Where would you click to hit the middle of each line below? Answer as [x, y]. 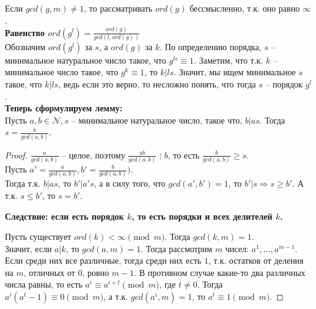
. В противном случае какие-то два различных [220, 272]
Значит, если [28, 248]
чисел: [237, 248]
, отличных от [49, 272]
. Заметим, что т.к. [229, 60]
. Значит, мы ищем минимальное [235, 72]
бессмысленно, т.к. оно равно [245, 8]
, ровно [96, 272]
